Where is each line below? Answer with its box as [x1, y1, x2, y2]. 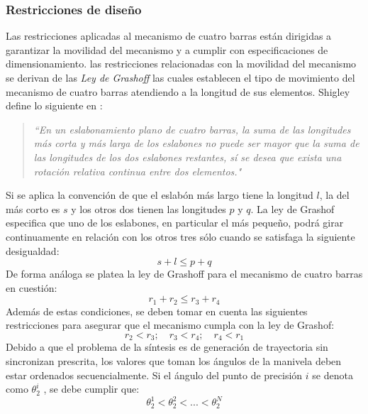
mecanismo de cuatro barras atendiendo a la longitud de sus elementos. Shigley [6, 84, 350, 99]
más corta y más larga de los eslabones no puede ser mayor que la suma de [33, 136, 359, 151]
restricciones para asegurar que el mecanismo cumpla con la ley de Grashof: [6, 317, 335, 332]
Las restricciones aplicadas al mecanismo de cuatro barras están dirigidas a [6, 28, 332, 43]
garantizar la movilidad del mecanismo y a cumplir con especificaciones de [6, 42, 328, 57]
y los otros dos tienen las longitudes [71, 201, 226, 216]
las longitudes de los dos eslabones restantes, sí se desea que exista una [33, 149, 342, 164]
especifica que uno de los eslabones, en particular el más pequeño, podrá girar [6, 215, 344, 230]
